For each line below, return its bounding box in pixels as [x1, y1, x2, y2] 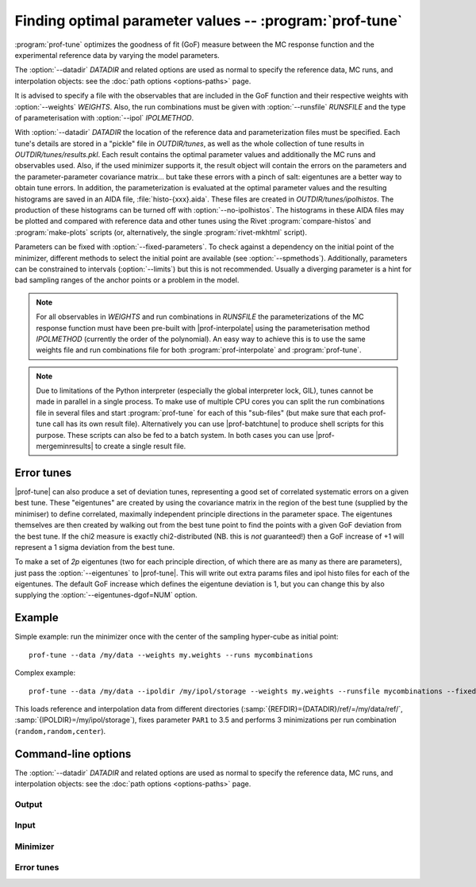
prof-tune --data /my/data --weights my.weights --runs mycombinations [29, 651, 313, 659]
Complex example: [14, 668, 76, 678]
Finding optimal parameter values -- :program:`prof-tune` [14, 12, 403, 29]
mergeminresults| [36, 441, 94, 451]
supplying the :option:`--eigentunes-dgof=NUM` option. [14, 590, 198, 600]
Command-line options [14, 747, 132, 761]
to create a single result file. [95, 441, 186, 451]
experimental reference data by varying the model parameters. [14, 50, 220, 60]
